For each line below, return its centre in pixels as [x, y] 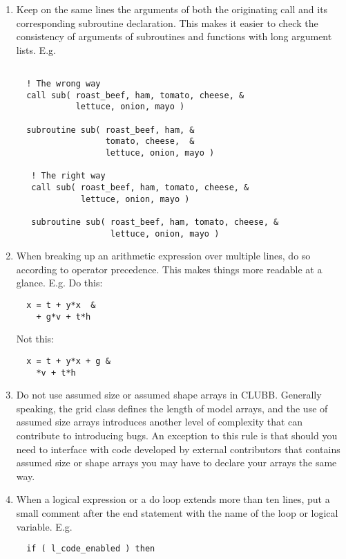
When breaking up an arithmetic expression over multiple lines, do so [163, 256]
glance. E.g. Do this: [59, 283]
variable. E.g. [44, 526]
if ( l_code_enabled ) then [91, 549]
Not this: [35, 339]
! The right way [68, 176]
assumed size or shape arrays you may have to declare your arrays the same [176, 462]
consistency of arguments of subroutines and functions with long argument [174, 36]
